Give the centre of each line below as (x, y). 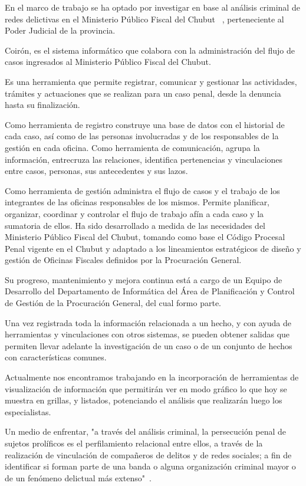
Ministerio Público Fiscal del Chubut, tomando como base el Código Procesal (145, 237)
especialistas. (28, 411)
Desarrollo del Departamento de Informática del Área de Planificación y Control (150, 291)
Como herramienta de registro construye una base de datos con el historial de (145, 124)
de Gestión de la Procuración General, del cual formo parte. (113, 303)
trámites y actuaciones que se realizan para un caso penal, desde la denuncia (143, 93)
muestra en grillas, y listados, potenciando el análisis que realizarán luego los (144, 400)
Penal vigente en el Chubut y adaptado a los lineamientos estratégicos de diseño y (153, 248)
